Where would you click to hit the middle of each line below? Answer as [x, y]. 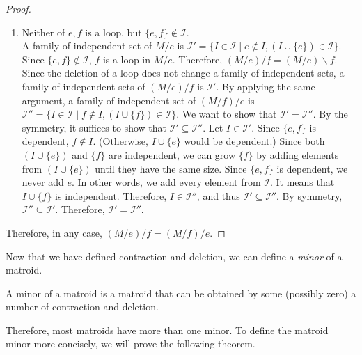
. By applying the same [266, 86]
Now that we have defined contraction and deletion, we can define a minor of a [174, 256]
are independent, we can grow [172, 154]
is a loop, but [113, 32]
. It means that [302, 182]
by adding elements [298, 154]
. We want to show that [227, 114]
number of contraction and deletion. [82, 307]
